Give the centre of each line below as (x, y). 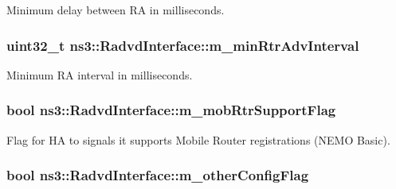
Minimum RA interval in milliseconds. (100, 74)
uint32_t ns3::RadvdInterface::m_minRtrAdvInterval (183, 45)
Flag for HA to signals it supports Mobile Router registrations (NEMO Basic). (198, 139)
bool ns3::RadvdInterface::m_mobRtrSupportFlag (171, 110)
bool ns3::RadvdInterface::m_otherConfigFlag (158, 175)
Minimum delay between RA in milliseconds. (116, 10)
